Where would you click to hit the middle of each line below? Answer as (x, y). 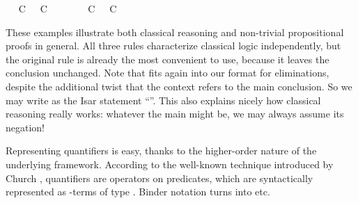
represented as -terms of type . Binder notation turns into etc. (138, 192)
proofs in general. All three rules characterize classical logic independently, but (173, 46)
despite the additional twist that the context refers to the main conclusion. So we (179, 86)
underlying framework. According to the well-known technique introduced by (170, 164)
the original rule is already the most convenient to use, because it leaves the (168, 59)
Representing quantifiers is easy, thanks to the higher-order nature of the (161, 151)
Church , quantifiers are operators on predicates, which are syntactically (159, 178)
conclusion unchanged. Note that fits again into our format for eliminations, (168, 73)
